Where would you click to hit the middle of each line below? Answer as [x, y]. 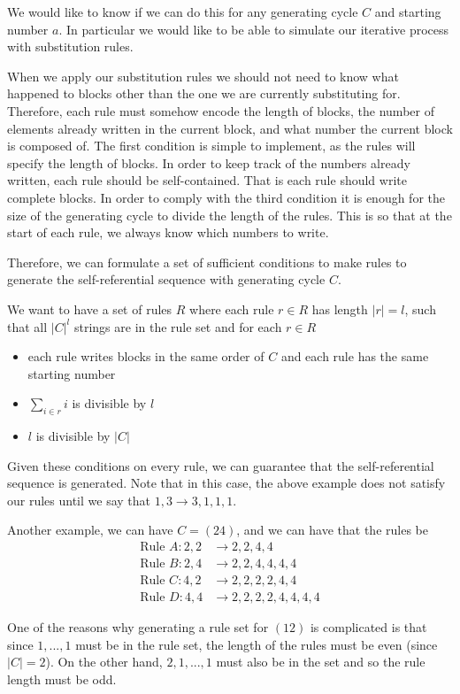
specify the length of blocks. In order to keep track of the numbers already [209, 162]
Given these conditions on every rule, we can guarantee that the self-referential [221, 465]
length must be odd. [62, 679]
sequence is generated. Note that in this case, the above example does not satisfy [226, 483]
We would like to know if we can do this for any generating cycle [183, 12]
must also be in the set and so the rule [321, 662]
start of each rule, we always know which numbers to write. [168, 232]
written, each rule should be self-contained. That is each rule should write [207, 180]
